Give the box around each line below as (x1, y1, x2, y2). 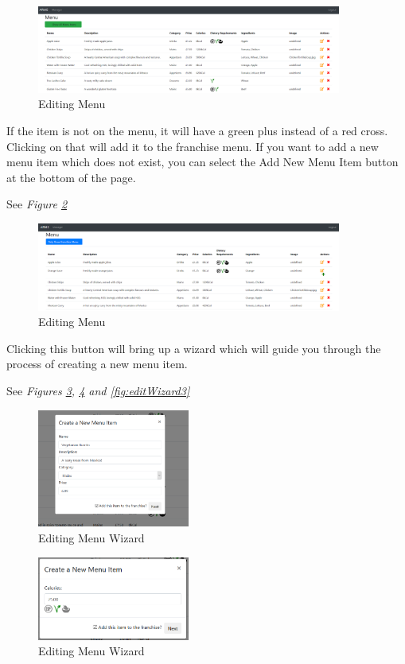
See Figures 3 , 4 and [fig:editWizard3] (6, 382, 190, 399)
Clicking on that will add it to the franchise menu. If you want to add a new (6, 138, 379, 154)
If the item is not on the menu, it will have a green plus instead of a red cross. (6, 122, 388, 139)
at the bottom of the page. (6, 169, 136, 185)
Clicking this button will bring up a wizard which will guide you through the (6, 340, 381, 356)
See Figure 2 (6, 196, 68, 212)
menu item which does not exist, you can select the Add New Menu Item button (6, 153, 399, 170)
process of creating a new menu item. (6, 355, 188, 372)
